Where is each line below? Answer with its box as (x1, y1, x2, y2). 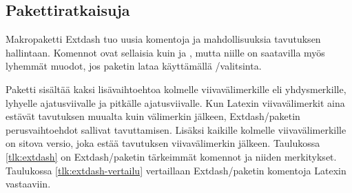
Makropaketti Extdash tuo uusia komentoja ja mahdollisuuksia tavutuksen (6, 32, 321, 46)
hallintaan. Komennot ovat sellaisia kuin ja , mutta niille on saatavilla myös (6, 45, 325, 59)
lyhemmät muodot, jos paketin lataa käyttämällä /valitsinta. (6, 59, 262, 73)
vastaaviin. (6, 176, 51, 191)
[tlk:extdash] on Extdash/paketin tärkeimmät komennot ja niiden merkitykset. (6, 149, 337, 163)
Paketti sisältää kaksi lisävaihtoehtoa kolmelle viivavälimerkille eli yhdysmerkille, (6, 81, 346, 96)
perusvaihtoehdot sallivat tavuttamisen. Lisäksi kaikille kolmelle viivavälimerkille (6, 122, 346, 136)
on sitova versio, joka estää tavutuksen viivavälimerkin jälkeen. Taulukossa (6, 136, 320, 150)
